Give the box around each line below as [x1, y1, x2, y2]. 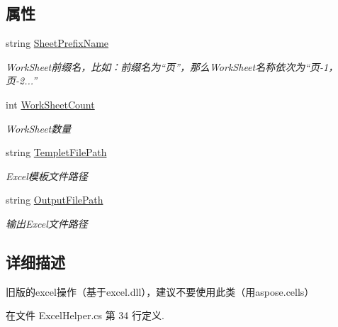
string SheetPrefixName [6, 35, 109, 50]
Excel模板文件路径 [6, 168, 88, 183]
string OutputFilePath [6, 192, 103, 207]
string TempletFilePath [6, 145, 107, 160]
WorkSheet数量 [6, 121, 72, 135]
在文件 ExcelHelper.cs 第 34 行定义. [6, 308, 164, 323]
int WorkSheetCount [6, 96, 95, 111]
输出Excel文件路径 [6, 216, 88, 231]
